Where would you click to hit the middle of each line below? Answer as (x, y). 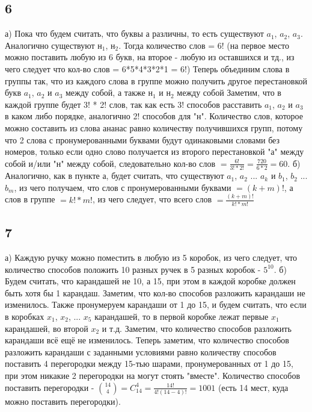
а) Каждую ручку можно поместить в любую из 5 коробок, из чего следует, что (151, 257)
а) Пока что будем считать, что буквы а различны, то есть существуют (134, 33)
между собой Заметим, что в (229, 92)
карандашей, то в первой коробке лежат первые (182, 317)
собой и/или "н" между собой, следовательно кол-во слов (110, 163)
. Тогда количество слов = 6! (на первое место (204, 45)
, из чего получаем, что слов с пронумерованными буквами (123, 187)
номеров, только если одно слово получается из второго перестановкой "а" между (154, 151)
